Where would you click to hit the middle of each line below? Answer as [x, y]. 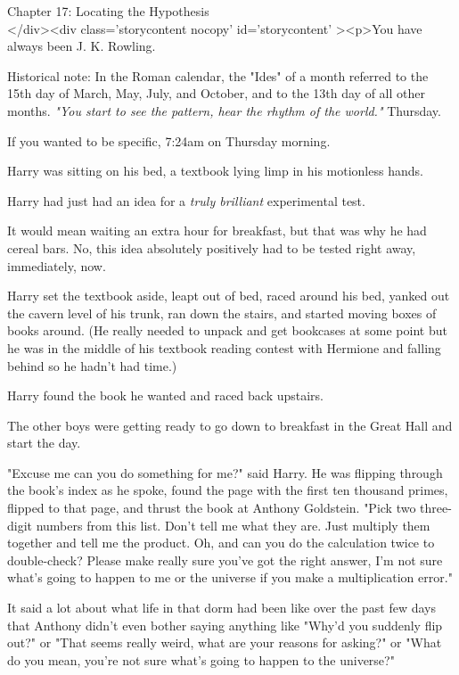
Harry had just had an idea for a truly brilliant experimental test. [186, 200]
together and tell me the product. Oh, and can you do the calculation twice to [221, 543]
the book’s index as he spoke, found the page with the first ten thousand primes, [228, 490]
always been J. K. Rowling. [82, 46]
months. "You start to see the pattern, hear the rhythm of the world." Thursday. [224, 110]
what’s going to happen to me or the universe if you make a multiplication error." [230, 577]
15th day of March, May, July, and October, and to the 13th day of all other [216, 93]
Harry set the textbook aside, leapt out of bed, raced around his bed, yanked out [229, 296]
